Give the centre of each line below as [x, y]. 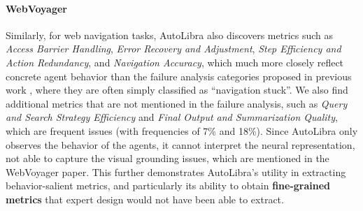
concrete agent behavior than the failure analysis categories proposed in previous [179, 76]
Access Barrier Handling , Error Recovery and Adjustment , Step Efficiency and [173, 49]
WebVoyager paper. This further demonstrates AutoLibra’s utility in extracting [176, 172]
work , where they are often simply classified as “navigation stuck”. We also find [177, 90]
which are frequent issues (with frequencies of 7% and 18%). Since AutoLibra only [182, 130]
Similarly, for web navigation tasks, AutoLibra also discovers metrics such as [170, 35]
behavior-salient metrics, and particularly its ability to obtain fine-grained [168, 185]
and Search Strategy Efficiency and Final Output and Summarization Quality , [172, 117]
